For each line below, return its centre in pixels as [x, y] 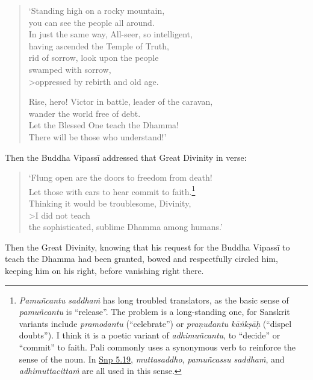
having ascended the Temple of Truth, [99, 45]
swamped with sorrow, [70, 69]
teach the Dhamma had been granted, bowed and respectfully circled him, [141, 259]
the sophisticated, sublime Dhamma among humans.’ [126, 227]
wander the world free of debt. [85, 113]
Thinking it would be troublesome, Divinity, [110, 203]
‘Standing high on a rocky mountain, [97, 10]
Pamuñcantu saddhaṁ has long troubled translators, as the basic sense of [154, 300]
